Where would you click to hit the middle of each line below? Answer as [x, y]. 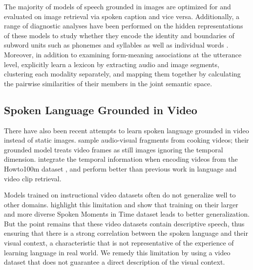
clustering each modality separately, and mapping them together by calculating [122, 74]
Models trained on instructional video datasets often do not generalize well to [120, 195]
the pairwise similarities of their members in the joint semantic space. [108, 83]
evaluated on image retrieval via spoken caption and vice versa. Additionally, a [122, 16]
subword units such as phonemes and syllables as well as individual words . [116, 45]
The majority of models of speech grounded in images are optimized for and [117, 6]
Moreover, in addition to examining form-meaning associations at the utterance [123, 54]
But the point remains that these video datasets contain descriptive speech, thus [124, 223]
